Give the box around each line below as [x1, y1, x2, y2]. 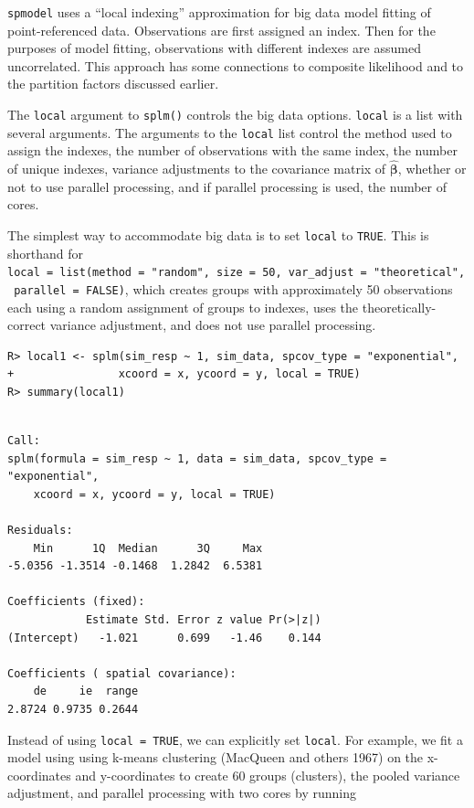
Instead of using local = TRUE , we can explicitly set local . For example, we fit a [7, 729, 463, 749]
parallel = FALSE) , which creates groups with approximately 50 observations [14, 279, 453, 298]
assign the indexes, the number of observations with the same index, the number [7, 141, 458, 160]
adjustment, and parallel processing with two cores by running [7, 783, 356, 803]
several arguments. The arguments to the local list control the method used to [7, 122, 452, 142]
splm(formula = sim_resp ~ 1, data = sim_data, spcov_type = [7, 452, 387, 465]
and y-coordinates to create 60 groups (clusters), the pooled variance [75, 765, 460, 784]
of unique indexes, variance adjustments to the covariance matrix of [7, 159, 386, 178]
